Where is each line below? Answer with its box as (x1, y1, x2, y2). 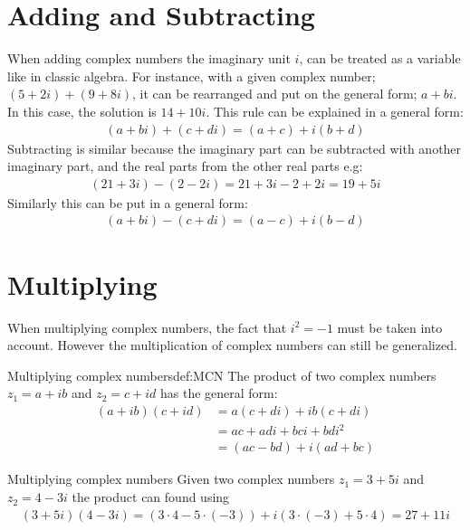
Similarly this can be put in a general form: (7, 193, 248, 212)
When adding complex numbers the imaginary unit (7, 49, 291, 68)
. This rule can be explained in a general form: (206, 101, 464, 120)
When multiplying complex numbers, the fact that (7, 317, 287, 336)
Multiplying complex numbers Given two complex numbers (7, 469, 335, 488)
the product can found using (72, 487, 230, 506)
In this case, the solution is (7, 101, 157, 120)
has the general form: (159, 383, 278, 402)
